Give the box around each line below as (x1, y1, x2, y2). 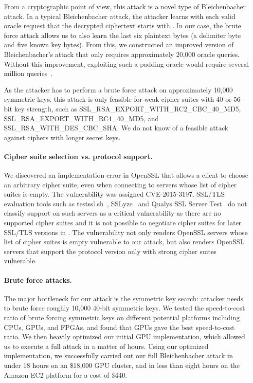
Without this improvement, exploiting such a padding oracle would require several (4, 58, 249, 69)
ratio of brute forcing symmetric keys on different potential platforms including (4, 312, 240, 323)
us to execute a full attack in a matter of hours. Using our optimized (4, 341, 209, 351)
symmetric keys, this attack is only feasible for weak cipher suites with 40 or (4, 94, 232, 104)
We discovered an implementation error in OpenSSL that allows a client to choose (4, 170, 248, 180)
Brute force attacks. (4, 274, 72, 285)
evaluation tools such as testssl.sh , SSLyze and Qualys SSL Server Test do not (4, 198, 247, 208)
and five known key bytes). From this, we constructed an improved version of (4, 39, 234, 50)
